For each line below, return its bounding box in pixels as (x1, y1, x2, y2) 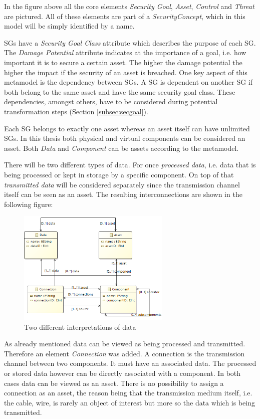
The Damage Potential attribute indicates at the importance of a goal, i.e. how (4, 47, 246, 58)
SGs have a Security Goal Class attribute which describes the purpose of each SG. (4, 37, 256, 48)
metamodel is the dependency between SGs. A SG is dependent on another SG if (4, 77, 253, 87)
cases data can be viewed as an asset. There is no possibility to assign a (4, 377, 224, 388)
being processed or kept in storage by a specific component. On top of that (4, 169, 234, 179)
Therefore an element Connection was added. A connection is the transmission (4, 348, 245, 358)
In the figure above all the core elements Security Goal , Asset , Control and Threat (4, 1, 254, 11)
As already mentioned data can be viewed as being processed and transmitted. (4, 338, 245, 349)
